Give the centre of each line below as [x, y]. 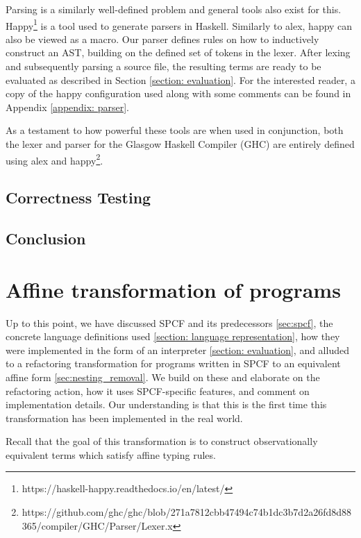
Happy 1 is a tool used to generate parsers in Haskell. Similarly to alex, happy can [179, 24]
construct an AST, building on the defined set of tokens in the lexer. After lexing [178, 52]
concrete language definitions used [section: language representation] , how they [173, 336]
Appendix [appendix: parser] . [67, 107]
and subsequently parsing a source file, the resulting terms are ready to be [163, 66]
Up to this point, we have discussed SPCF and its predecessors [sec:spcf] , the [169, 322]
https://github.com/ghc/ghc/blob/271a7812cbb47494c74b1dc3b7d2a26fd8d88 [187, 512]
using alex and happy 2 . [54, 159]
